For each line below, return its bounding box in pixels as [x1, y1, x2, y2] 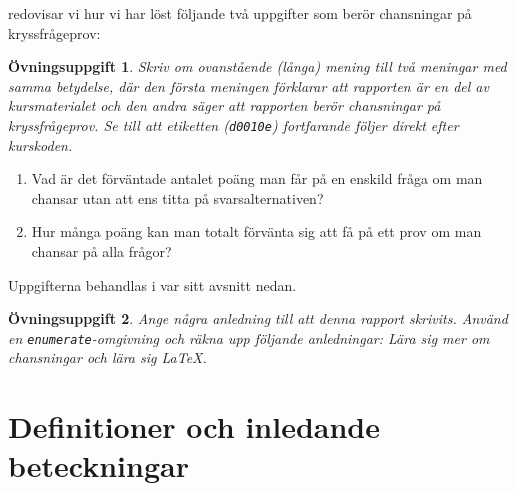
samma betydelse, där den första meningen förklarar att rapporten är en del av [8, 75, 489, 96]
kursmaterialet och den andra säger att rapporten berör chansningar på [8, 95, 441, 116]
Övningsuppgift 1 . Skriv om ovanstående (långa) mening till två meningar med [8, 56, 507, 77]
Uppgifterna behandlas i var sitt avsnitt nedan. [8, 274, 297, 295]
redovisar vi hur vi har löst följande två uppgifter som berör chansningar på [8, 3, 472, 23]
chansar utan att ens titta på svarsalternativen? [31, 187, 324, 208]
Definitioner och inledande [8, 406, 380, 447]
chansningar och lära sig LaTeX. [8, 347, 207, 368]
